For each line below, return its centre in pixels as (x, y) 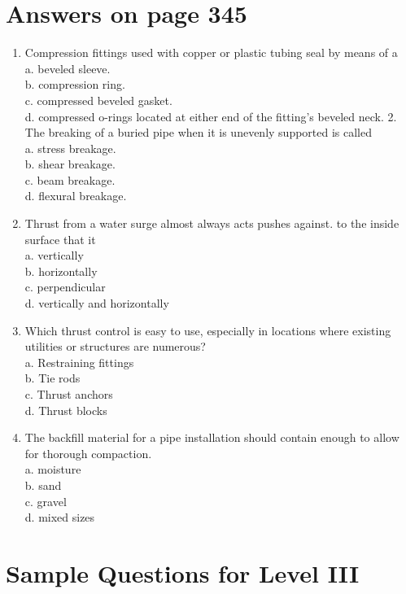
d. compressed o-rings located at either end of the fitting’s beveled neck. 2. (211, 116)
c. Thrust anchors (69, 394)
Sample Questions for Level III (183, 572)
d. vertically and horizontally (97, 303)
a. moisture (53, 469)
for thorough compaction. (88, 453)
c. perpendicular (65, 287)
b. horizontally (61, 271)
